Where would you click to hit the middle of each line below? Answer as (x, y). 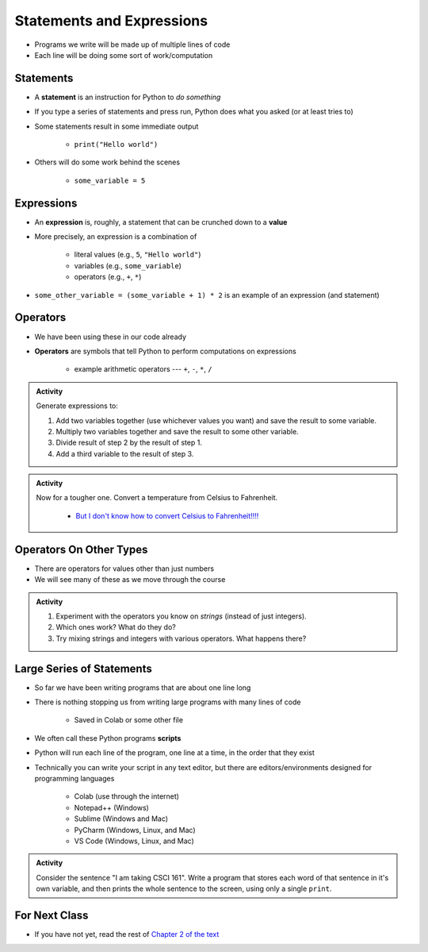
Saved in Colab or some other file (129, 720)
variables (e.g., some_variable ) (128, 265)
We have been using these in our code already (110, 337)
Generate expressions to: (77, 406)
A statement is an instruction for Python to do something (128, 97)
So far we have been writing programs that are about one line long (143, 688)
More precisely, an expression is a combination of (116, 237)
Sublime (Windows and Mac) (121, 819)
